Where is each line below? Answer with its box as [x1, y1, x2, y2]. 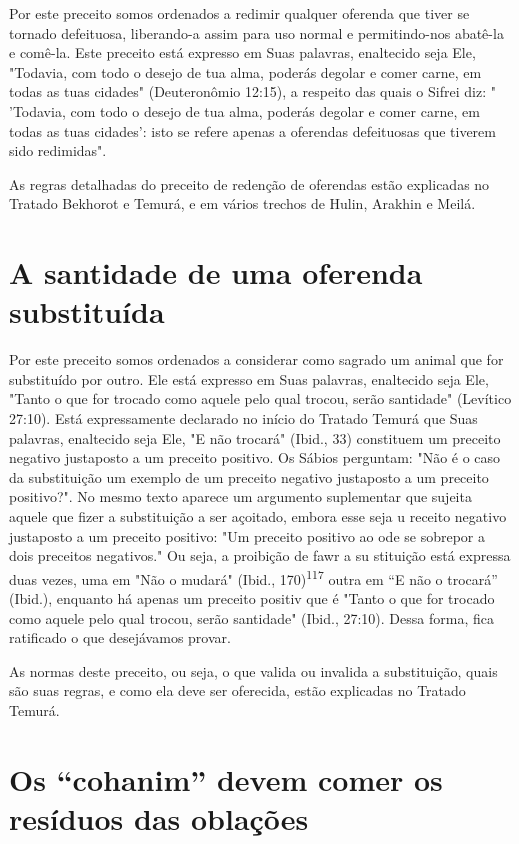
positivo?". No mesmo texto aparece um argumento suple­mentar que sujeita [9, 486, 472, 507]
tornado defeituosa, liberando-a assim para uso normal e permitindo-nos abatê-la [9, 22, 504, 43]
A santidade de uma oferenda [9, 252, 423, 293]
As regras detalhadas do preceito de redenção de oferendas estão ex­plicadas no [9, 173, 490, 194]
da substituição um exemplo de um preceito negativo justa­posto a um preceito [9, 466, 489, 487]
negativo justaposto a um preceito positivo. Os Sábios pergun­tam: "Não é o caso [9, 447, 501, 468]
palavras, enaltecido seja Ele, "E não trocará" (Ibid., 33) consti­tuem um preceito [9, 427, 501, 448]
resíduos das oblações [9, 797, 309, 838]
